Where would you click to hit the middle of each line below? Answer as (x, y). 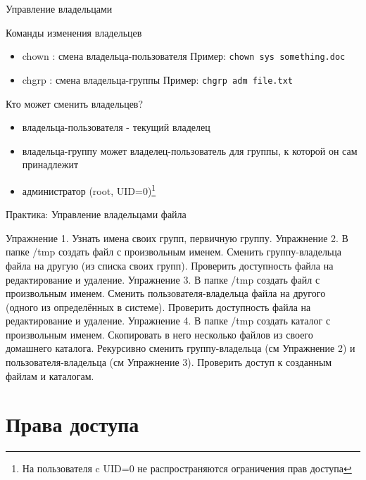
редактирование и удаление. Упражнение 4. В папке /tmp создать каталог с (168, 321)
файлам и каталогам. (50, 375)
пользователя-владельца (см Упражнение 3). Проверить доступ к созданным (169, 362)
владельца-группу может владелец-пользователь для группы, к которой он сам (190, 150)
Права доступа (72, 424)
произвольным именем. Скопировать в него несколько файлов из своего (159, 334)
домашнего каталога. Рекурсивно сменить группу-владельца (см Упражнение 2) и (181, 348)
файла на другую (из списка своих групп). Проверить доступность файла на (170, 265)
